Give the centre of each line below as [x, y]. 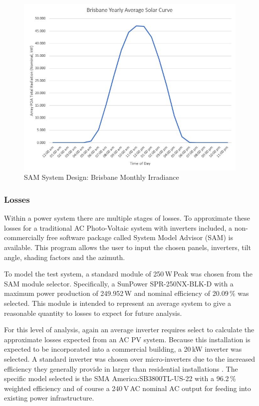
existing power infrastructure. [49, 398]
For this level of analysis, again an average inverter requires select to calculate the [129, 330]
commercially [24, 237]
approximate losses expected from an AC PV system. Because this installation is [127, 339]
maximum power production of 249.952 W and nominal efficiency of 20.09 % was [127, 293]
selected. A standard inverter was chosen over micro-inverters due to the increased [130, 358]
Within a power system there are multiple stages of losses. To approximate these [127, 218]
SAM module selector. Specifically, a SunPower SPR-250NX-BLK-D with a [119, 283]
